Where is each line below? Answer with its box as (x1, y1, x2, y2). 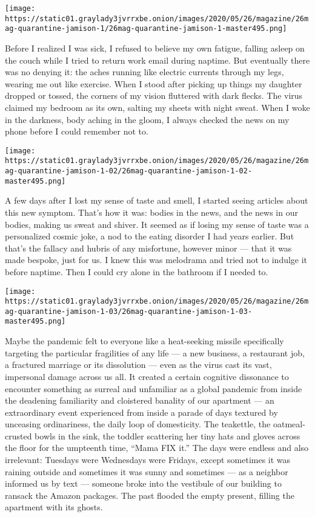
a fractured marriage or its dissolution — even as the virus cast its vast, (5, 358, 272, 371)
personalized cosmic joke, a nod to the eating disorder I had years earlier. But (5, 230, 294, 242)
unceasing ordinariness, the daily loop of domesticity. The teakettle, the (5, 418, 271, 430)
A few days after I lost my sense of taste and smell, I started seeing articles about (5, 194, 308, 207)
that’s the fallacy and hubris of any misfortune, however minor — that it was (5, 241, 292, 254)
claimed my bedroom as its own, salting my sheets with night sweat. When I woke (5, 101, 310, 113)
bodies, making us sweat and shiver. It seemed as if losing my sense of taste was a (5, 218, 309, 230)
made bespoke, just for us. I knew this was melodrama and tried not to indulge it (5, 253, 308, 266)
